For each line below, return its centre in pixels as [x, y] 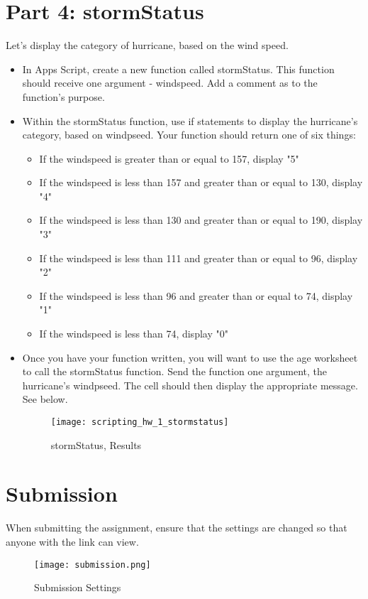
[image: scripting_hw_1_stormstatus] [140, 422]
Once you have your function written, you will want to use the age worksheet [190, 357]
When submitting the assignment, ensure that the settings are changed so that [177, 528]
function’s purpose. [63, 96]
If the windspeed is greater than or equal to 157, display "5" [169, 158]
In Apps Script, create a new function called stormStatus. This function [178, 69]
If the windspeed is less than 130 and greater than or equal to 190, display [201, 220]
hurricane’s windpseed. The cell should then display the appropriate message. [190, 385]
